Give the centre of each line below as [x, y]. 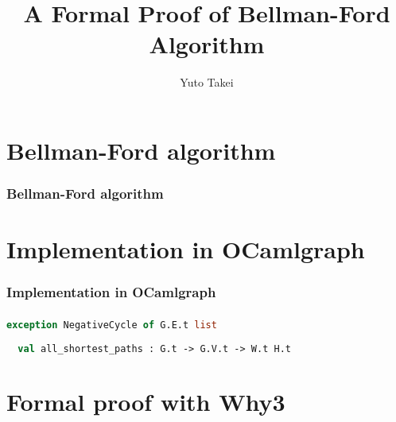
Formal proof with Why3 [146, 401]
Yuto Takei [207, 82]
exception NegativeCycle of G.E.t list [112, 325]
